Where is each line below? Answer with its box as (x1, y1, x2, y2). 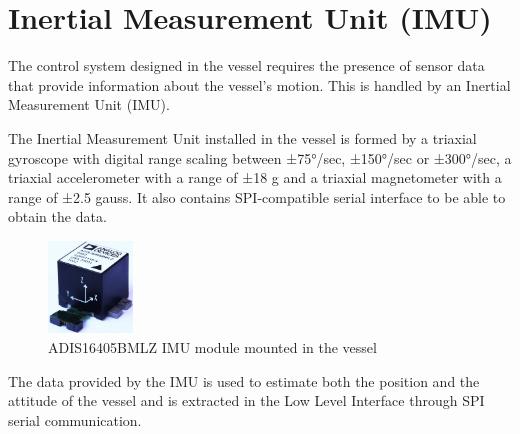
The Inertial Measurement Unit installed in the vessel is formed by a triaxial (8, 127, 477, 148)
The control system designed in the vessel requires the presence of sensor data (8, 55, 485, 76)
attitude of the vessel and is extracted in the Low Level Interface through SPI (8, 390, 485, 411)
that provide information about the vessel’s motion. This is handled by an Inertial (8, 74, 511, 95)
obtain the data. (8, 206, 107, 227)
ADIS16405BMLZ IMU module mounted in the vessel (48, 337, 377, 358)
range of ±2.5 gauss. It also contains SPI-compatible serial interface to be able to (8, 186, 506, 207)
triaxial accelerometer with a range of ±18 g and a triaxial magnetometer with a (8, 167, 502, 188)
